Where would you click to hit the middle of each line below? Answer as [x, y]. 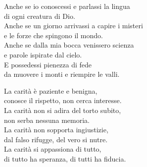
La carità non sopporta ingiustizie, [56, 130]
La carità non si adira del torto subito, [63, 110]
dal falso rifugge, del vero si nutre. [56, 139]
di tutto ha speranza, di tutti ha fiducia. [65, 158]
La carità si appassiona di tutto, [53, 149]
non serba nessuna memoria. [47, 120]
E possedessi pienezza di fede [48, 64]
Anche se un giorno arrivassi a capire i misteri [73, 26]
